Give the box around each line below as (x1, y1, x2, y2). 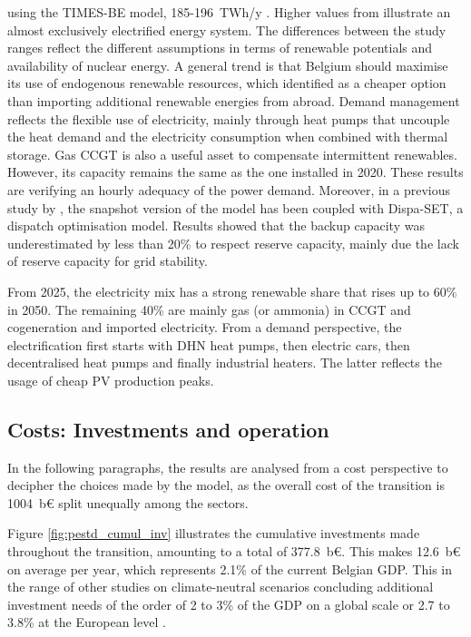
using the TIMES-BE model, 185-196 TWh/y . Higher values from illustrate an (7, 3, 451, 21)
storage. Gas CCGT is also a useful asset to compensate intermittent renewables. (7, 144, 457, 163)
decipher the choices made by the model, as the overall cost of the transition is (7, 475, 445, 495)
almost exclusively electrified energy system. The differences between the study (7, 20, 446, 39)
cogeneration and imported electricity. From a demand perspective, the (7, 318, 402, 337)
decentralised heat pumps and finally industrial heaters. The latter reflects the (7, 353, 442, 372)
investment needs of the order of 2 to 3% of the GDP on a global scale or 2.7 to (7, 594, 450, 613)
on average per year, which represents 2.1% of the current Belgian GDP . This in (7, 559, 453, 578)
